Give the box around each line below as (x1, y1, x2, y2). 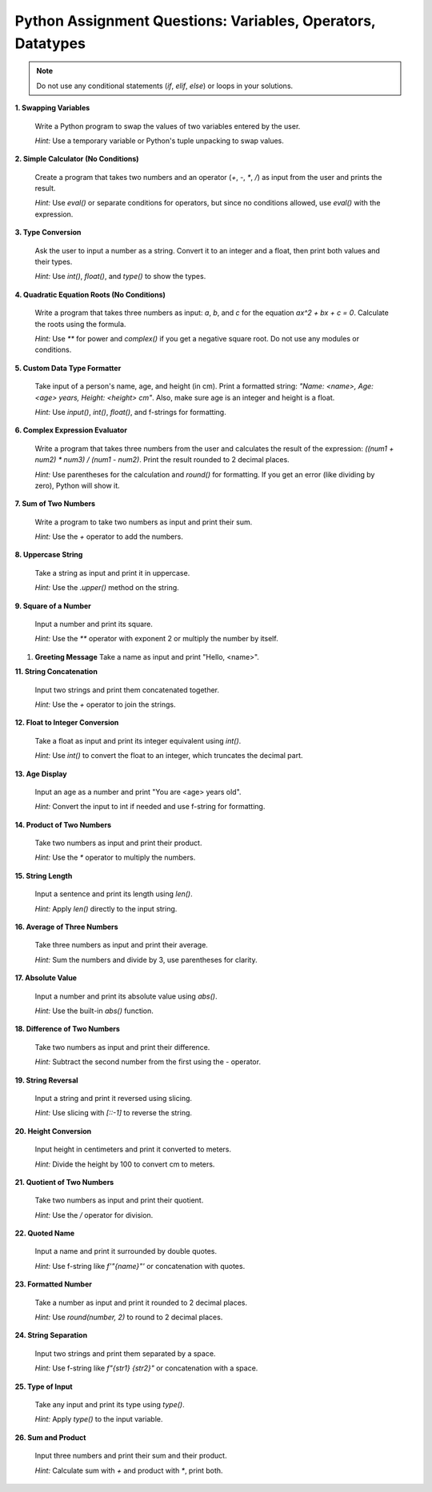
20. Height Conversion (14, 1126, 92, 1135)
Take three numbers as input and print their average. (34, 940, 208, 950)
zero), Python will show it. (34, 481, 120, 490)
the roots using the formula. (34, 319, 126, 329)
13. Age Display (14, 768, 67, 779)
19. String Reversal (14, 1075, 79, 1085)
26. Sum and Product (14, 1432, 86, 1442)
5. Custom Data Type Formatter (14, 363, 122, 373)
